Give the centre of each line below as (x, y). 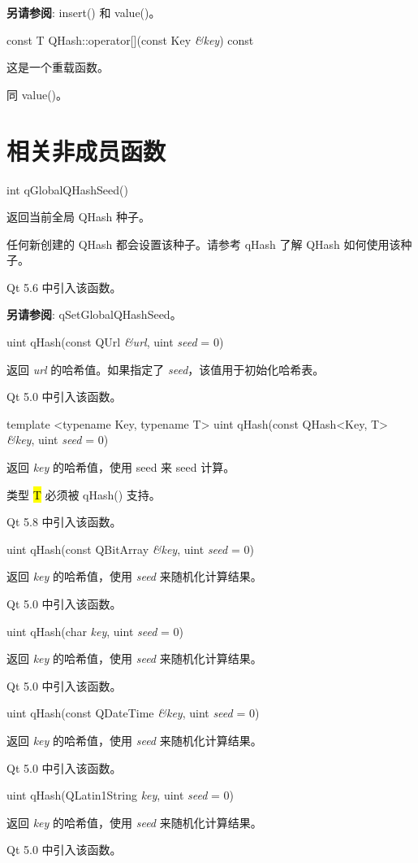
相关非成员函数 (86, 150)
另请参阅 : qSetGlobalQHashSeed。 (94, 314)
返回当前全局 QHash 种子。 (79, 217)
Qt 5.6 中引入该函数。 (64, 287)
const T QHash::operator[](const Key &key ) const (130, 39)
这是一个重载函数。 (58, 67)
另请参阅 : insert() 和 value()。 (84, 12)
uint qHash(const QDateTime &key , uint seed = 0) (133, 713)
